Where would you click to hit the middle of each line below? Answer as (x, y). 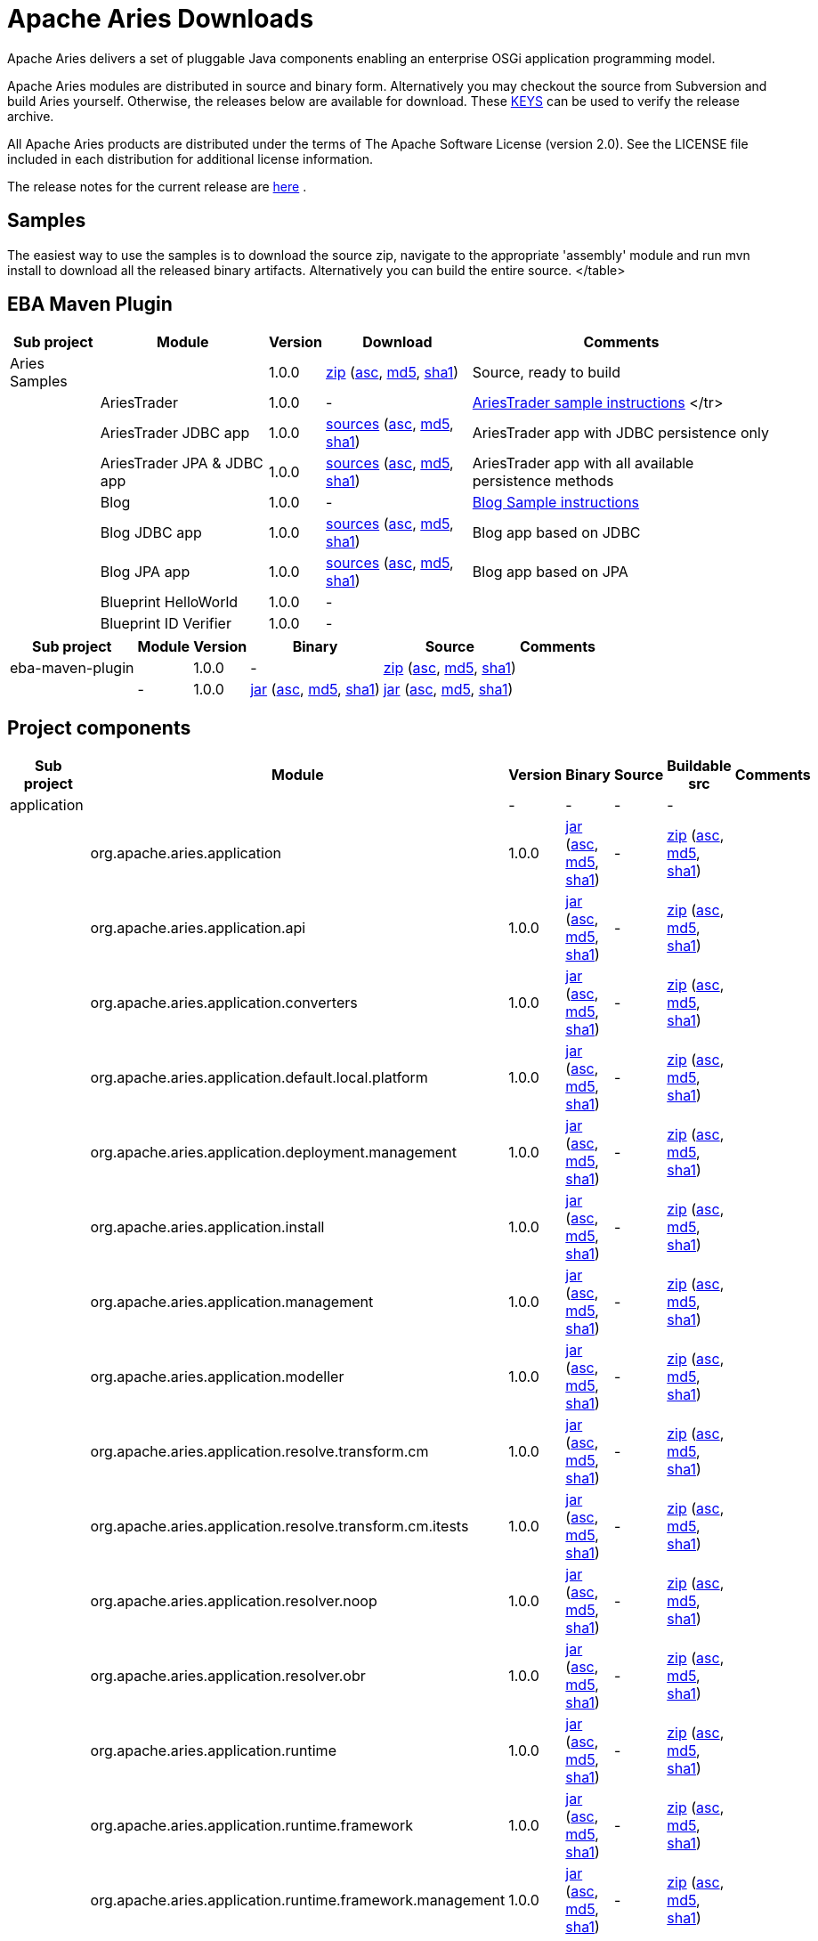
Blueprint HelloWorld (169, 602)
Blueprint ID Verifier (166, 624)
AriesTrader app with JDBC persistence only (620, 433)
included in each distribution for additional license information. (190, 158)
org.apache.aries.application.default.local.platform (259, 1078)
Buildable (699, 766)
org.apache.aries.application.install (207, 1227)
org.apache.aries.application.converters (224, 1003)
